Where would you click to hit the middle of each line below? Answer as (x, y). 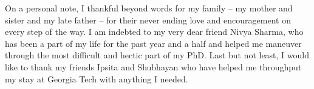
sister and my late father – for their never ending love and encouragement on (148, 20)
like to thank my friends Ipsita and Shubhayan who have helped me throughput (153, 66)
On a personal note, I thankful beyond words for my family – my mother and (149, 8)
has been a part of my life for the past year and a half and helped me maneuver (153, 43)
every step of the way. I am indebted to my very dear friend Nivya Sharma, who (154, 32)
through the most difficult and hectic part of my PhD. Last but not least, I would (157, 55)
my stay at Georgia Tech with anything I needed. (97, 78)
